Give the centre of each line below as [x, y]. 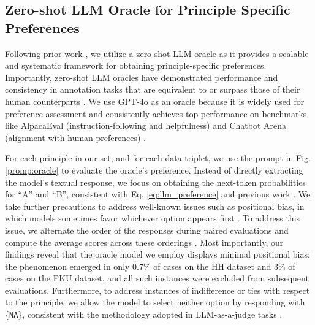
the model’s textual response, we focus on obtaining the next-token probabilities [155, 182]
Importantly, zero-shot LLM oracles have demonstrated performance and [142, 77]
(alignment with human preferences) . [76, 137]
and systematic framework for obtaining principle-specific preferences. [136, 65]
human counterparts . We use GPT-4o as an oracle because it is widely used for [155, 101]
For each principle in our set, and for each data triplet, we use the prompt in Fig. [158, 158]
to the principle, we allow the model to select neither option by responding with [155, 302]
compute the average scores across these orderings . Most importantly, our [144, 242]
